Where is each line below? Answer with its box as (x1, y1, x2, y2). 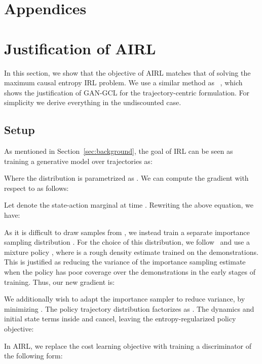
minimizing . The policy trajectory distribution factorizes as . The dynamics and (4, 303, 254, 314)
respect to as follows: (4, 182, 69, 193)
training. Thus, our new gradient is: (4, 276, 115, 287)
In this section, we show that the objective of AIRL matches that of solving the (4, 67, 251, 78)
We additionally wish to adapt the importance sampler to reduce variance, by (4, 293, 245, 304)
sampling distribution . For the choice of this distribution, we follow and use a (4, 237, 250, 247)
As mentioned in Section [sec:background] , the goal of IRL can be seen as (4, 146, 233, 156)
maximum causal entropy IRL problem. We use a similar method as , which (4, 77, 243, 88)
